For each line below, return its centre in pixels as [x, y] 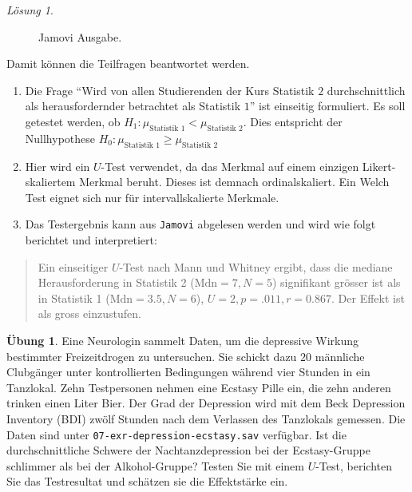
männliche [340, 356]
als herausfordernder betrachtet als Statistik [133, 106]
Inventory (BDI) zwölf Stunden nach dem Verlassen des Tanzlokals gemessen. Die [206, 418]
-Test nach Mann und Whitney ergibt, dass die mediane [256, 266]
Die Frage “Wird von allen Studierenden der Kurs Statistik [170, 90]
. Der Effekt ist [368, 298]
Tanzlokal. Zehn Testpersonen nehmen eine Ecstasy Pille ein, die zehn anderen [199, 387]
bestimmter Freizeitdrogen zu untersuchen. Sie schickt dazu [152, 356]
